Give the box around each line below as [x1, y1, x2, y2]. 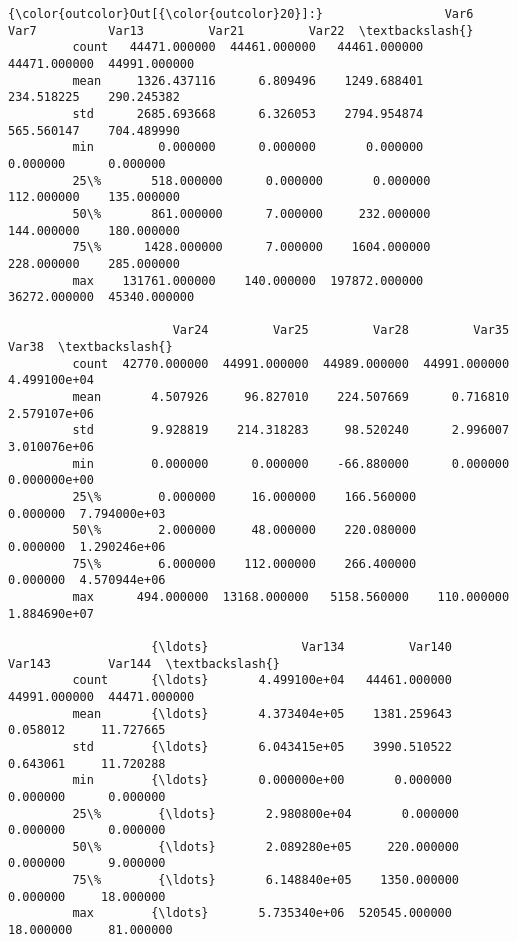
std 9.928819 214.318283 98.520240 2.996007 [72, 423, 510, 438]
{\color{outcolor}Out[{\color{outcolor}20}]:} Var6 [8, 7, 474, 21]
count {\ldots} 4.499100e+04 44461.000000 [72, 673, 452, 688]
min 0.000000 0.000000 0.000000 [72, 140, 424, 155]
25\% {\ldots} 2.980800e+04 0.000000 [72, 806, 460, 821]
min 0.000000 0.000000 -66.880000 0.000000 [72, 456, 510, 471]
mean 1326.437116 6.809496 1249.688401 [72, 73, 424, 88]
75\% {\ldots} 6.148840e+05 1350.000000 [72, 873, 460, 888]
